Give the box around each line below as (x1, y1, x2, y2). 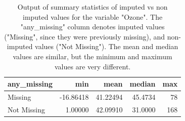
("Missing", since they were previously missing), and (4, 31, 165, 42)
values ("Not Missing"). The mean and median (35, 41, 178, 52)
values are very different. (54, 61, 131, 71)
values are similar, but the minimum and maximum (13, 51, 172, 61)
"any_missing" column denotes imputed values (20, 21, 165, 32)
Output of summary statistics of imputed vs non (17, 2, 168, 12)
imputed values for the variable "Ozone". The (23, 11, 163, 22)
